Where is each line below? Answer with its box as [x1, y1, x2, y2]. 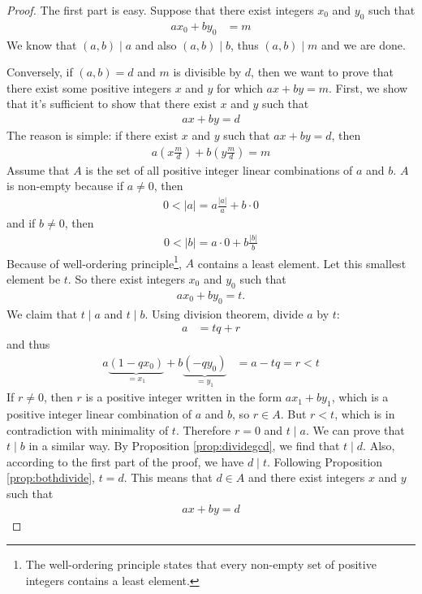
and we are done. [321, 36, 406, 53]
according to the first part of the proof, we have [6, 453, 244, 470]
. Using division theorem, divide [144, 305, 304, 322]
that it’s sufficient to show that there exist [6, 95, 217, 112]
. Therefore [175, 421, 231, 438]
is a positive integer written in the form [85, 388, 282, 405]
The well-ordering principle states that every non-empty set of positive [25, 556, 377, 573]
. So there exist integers [67, 271, 185, 288]
